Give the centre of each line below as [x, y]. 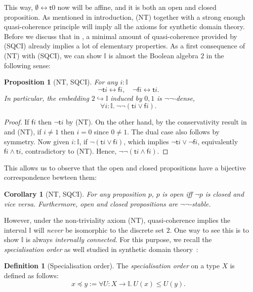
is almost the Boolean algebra [153, 55]
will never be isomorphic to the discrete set [99, 229]
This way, [19, 7]
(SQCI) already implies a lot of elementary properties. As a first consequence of [125, 46]
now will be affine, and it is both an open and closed [137, 7]
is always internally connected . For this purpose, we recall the [119, 239]
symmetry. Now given [37, 141]
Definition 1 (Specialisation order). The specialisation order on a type [112, 266]
